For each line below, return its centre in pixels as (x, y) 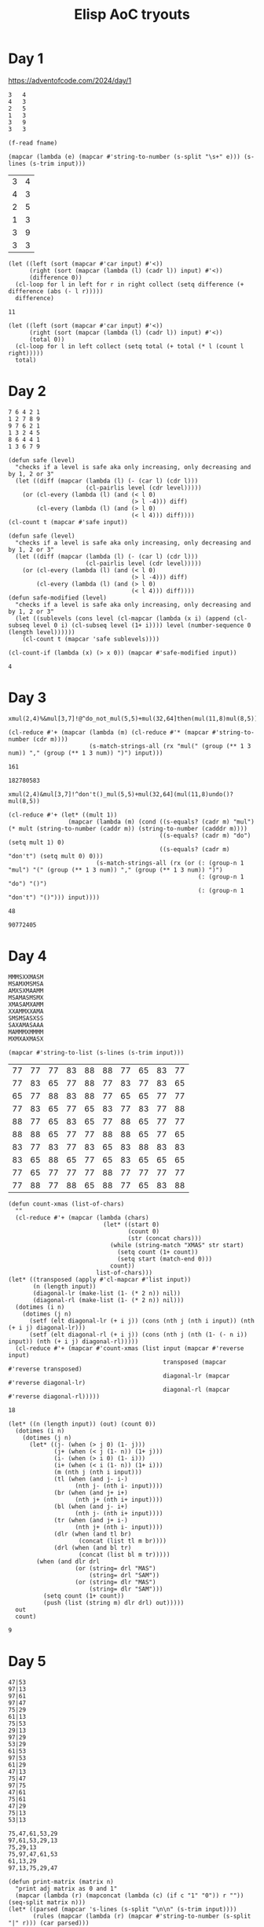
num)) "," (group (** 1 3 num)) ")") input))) (86, 753)
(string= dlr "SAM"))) (126, 1589)
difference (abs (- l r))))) (56, 291)
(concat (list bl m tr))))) (124, 1554)
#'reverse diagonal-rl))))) (54, 1397)
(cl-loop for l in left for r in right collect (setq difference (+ (130, 284)
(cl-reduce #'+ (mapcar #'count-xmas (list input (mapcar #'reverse (130, 1348)
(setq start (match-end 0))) (165, 1259)
